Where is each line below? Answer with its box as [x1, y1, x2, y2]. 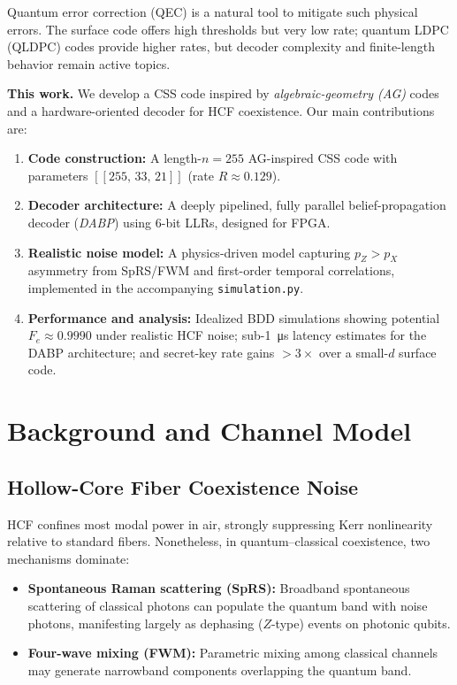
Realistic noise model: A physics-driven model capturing [27, 242, 351, 261]
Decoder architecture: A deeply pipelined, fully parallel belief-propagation [27, 196, 446, 214]
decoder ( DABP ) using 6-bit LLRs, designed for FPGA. [27, 212, 331, 231]
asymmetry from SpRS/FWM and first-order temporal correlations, [27, 261, 395, 280]
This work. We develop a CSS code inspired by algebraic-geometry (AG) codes [7, 84, 439, 103]
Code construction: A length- [27, 149, 202, 167]
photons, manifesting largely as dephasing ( [27, 613, 263, 632]
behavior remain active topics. [7, 54, 171, 73]
